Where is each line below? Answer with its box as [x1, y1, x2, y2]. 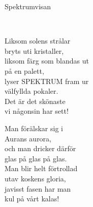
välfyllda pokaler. [5, 86, 58, 96]
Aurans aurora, [5, 133, 51, 143]
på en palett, [5, 65, 44, 76]
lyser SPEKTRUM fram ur [5, 75, 89, 86]
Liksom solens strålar [5, 35, 71, 46]
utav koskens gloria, [5, 173, 66, 183]
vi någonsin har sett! [5, 106, 69, 116]
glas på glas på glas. [5, 153, 67, 163]
